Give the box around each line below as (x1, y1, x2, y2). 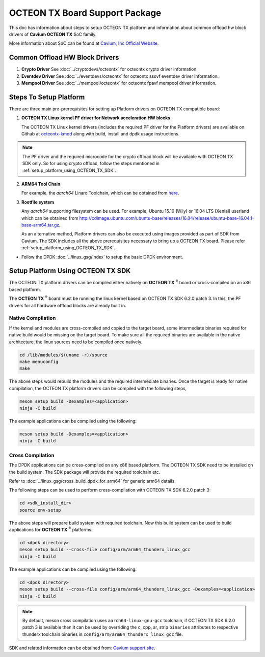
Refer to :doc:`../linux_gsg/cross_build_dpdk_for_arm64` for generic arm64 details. (9, 478, 176, 484)
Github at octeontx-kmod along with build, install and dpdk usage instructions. (21, 131, 180, 137)
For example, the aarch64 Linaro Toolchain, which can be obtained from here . (21, 190, 179, 196)
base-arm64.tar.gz (21, 222, 59, 228)
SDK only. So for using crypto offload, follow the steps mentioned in (22, 161, 159, 166)
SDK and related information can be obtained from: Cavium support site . (9, 645, 156, 651)
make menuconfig (19, 359, 59, 364)
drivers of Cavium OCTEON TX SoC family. (9, 31, 97, 37)
